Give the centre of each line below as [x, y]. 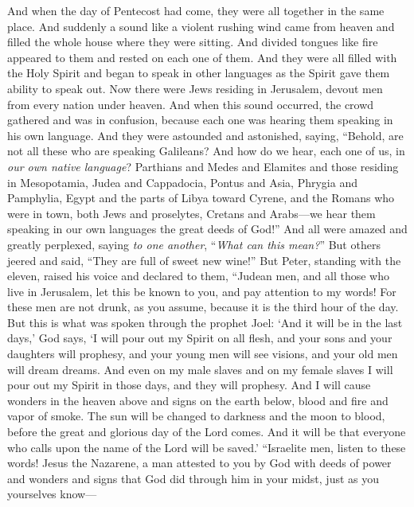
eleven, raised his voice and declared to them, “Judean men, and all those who [198, 276]
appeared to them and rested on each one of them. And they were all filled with [202, 57]
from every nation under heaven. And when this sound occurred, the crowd [191, 104]
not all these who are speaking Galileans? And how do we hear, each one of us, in [206, 151]
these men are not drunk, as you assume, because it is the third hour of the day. [203, 307]
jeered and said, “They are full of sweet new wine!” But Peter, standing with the [204, 260]
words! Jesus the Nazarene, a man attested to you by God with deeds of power [199, 463]
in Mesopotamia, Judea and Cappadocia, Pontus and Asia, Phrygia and [182, 182]
